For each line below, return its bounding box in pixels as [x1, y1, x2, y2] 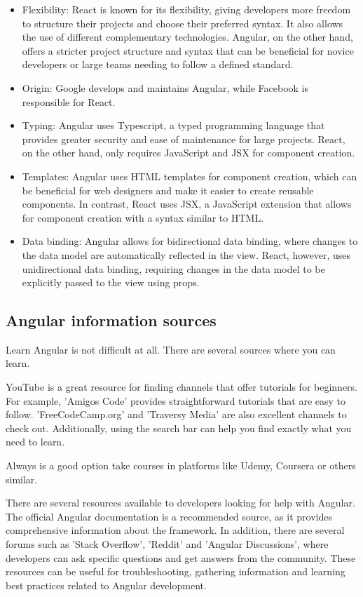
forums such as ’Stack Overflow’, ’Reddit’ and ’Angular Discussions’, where [6, 537, 329, 551]
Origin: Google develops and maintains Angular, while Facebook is [22, 80, 308, 95]
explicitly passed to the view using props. [22, 275, 200, 290]
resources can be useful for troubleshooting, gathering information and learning [6, 564, 345, 579]
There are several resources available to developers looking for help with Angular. [6, 495, 355, 510]
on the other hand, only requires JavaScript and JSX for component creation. [22, 145, 355, 160]
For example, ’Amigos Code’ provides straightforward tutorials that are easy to [6, 393, 346, 408]
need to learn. [6, 434, 65, 449]
